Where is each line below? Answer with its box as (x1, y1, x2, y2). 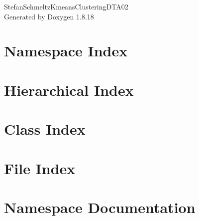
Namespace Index (4, 40, 128, 61)
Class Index (4, 119, 86, 139)
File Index (4, 158, 76, 178)
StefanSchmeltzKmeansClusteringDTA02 (4, 1, 128, 11)
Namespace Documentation (4, 197, 196, 217)
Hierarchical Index (4, 79, 134, 100)
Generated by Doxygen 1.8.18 (4, 11, 94, 21)
